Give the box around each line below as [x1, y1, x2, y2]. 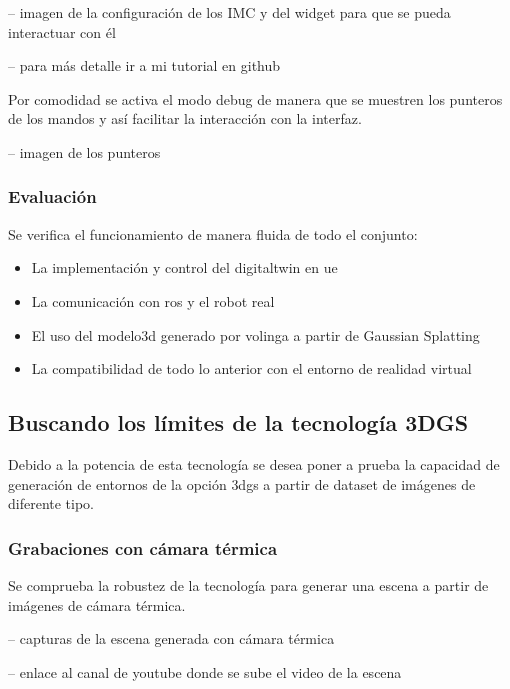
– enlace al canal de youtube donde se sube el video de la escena [8, 661, 402, 682]
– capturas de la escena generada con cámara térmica [8, 628, 335, 649]
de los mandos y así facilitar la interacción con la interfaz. [8, 108, 362, 129]
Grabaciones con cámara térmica [8, 535, 278, 560]
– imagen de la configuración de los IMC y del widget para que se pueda [8, 2, 451, 22]
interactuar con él [8, 21, 116, 42]
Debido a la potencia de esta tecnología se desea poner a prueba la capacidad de [8, 453, 500, 474]
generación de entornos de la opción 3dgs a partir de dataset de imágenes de [8, 473, 476, 494]
